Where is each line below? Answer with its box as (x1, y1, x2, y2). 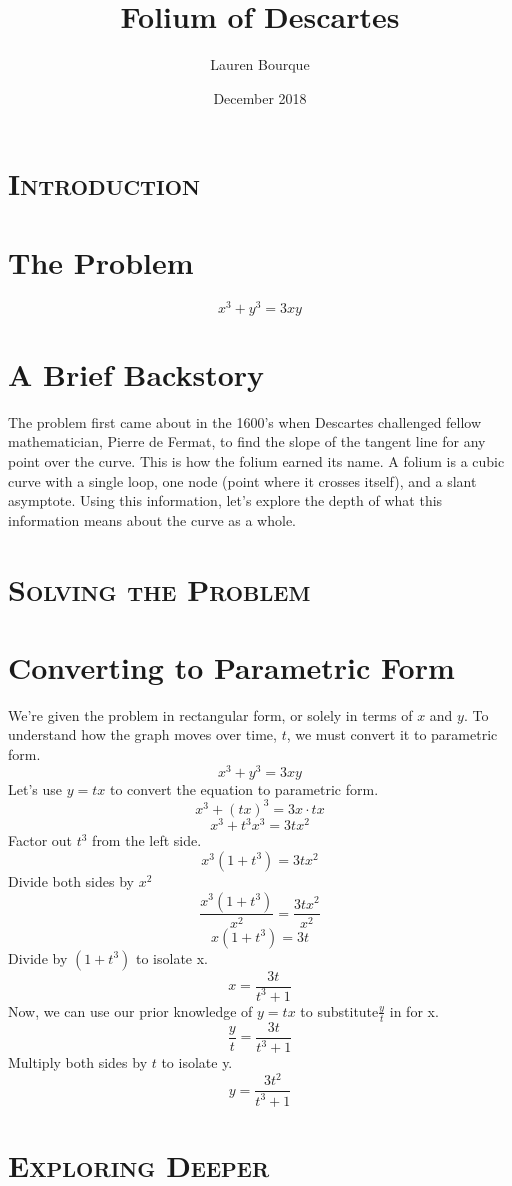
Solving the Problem (8, 568, 311, 609)
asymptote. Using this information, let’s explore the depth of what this (8, 490, 443, 511)
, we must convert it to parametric (286, 724, 498, 745)
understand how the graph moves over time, (8, 724, 277, 745)
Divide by (8, 947, 68, 968)
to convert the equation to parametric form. (109, 778, 379, 799)
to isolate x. (135, 947, 209, 968)
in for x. (389, 1000, 439, 1021)
